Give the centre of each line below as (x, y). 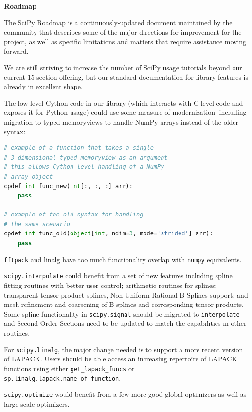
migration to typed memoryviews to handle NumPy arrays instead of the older (121, 121)
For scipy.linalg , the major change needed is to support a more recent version (124, 349)
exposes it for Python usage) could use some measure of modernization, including (125, 112)
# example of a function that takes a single (79, 148)
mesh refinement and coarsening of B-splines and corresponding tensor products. (124, 304)
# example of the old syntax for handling (74, 215)
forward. (16, 51)
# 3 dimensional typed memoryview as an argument (86, 157)
